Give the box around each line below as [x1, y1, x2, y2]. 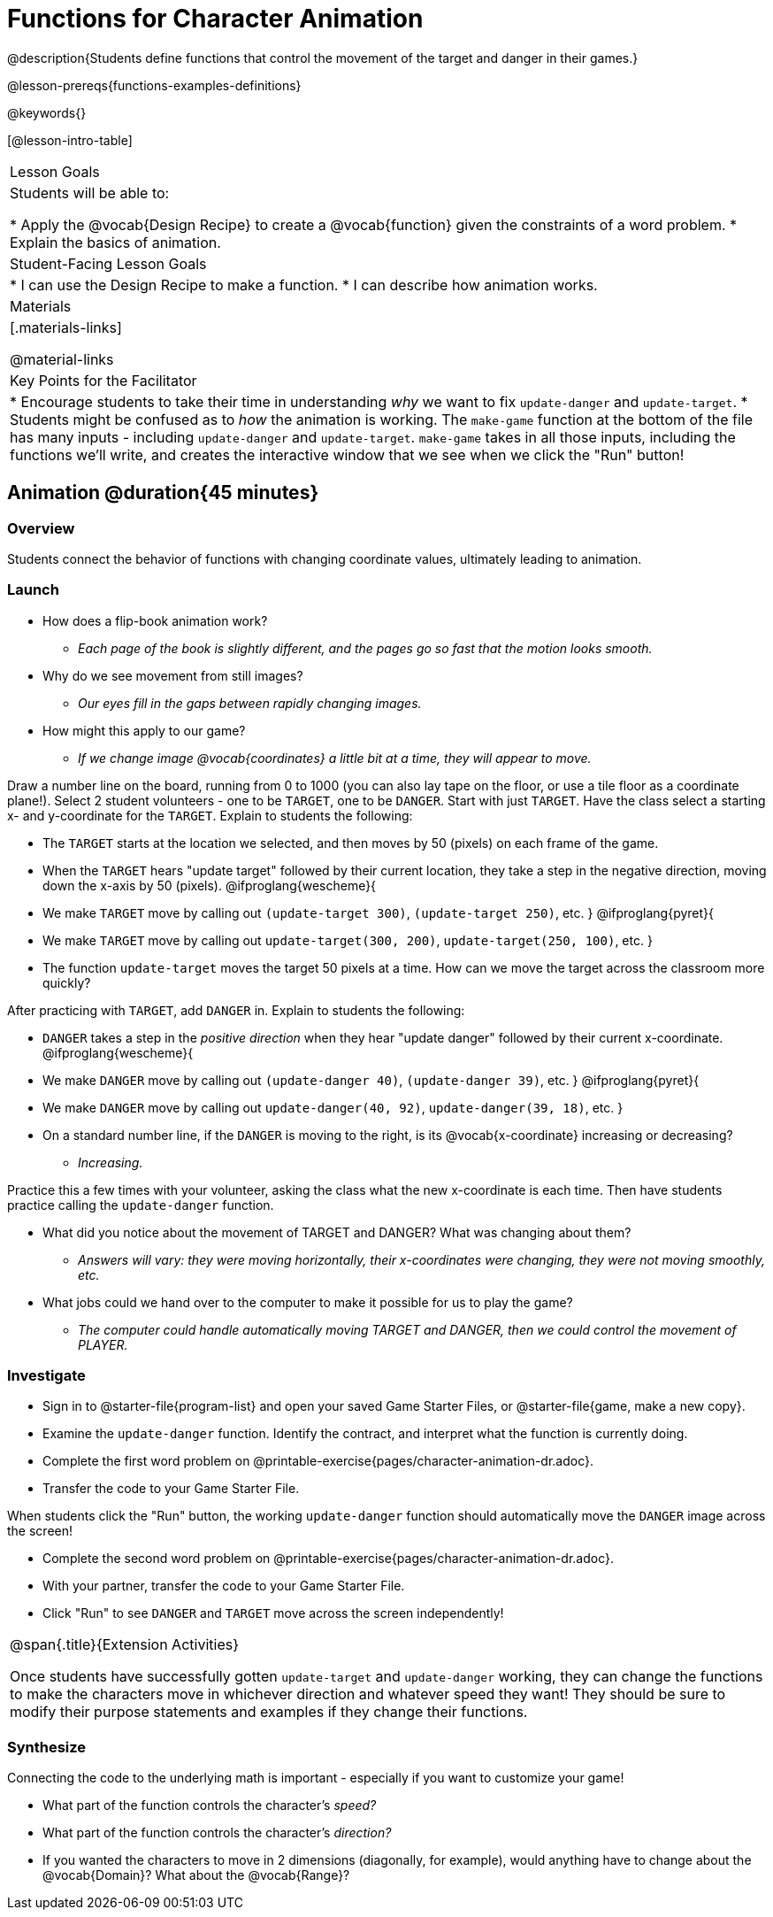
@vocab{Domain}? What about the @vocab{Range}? [42, 1867, 350, 1883]
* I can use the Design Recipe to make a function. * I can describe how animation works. [10, 275, 598, 294]
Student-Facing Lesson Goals [10, 254, 207, 273]
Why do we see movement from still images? [42, 667, 303, 683]
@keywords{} [7, 104, 87, 120]
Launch [7, 581, 59, 599]
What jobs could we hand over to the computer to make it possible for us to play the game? [42, 1294, 573, 1310]
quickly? [42, 974, 91, 990]
